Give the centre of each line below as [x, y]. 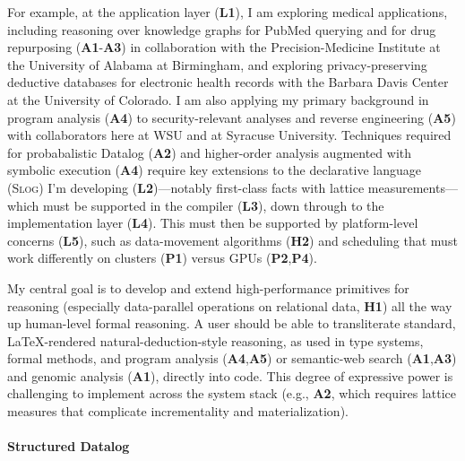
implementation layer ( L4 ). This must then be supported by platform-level [213, 223]
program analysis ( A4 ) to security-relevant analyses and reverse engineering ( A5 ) [232, 117]
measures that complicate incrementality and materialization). [178, 411]
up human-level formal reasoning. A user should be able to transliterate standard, [232, 323]
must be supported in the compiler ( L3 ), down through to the [214, 205]
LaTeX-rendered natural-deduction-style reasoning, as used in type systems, [215, 340]
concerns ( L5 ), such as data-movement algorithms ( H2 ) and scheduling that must [232, 240]
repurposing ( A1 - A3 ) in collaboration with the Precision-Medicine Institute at [224, 47]
